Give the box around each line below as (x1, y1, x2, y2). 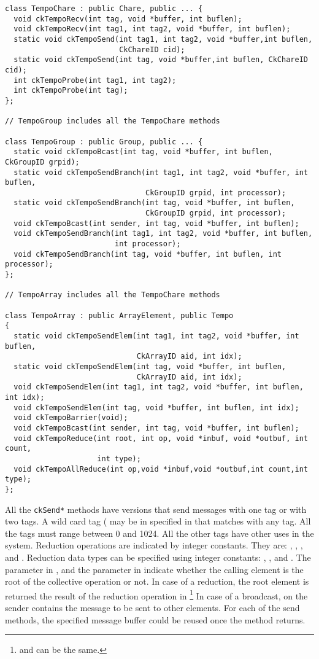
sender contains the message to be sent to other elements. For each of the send (5, 601, 300, 614)
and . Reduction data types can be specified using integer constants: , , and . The (5, 550, 311, 563)
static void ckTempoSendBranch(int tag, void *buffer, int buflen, (13, 198, 295, 208)
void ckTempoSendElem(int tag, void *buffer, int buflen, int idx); (13, 403, 299, 412)
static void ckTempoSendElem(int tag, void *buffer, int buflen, (13, 362, 286, 371)
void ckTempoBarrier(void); (13, 413, 128, 423)
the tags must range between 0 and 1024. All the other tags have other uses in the (5, 526, 314, 539)
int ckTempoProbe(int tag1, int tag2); (13, 76, 177, 85)
